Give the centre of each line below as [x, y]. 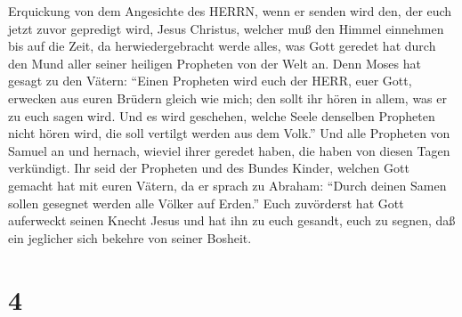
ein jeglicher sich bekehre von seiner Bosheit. [130, 237]
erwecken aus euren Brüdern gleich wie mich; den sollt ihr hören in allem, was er [227, 98]
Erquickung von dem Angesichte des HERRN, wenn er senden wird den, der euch [230, 11]
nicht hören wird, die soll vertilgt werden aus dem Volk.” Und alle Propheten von [229, 133]
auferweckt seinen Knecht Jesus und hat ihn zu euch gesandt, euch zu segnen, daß [232, 220]
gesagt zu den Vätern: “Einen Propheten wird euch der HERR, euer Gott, [210, 81]
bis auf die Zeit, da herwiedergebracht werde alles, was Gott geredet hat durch [222, 46]
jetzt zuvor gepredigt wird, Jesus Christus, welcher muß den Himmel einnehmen [226, 28]
